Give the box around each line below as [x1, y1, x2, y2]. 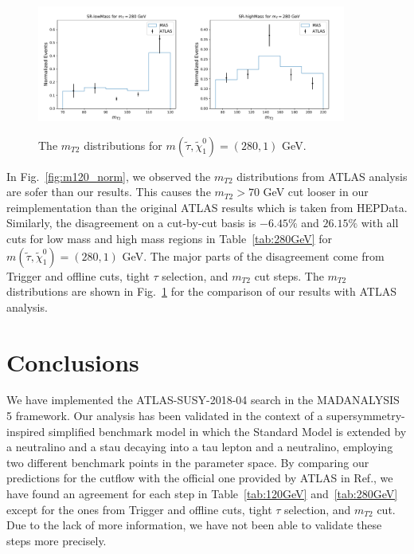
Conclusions [6, 345, 139, 378]
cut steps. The [254, 267, 324, 284]
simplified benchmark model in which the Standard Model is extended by [49, 422, 407, 439]
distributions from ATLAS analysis [236, 167, 408, 184]
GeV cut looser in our [263, 183, 369, 200]
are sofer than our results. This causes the [6, 183, 211, 200]
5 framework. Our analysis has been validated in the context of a [6, 407, 323, 424]
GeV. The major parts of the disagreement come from [122, 247, 385, 264]
